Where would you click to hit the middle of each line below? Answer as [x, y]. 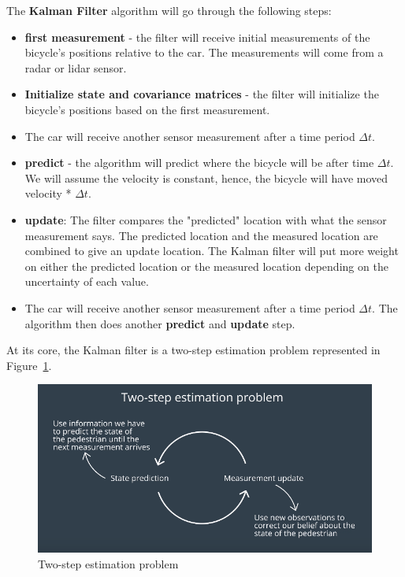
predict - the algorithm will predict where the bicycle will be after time [199, 163]
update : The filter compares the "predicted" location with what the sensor [206, 219]
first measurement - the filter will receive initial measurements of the [197, 37]
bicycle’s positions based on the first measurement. [147, 109]
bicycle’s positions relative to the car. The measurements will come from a [204, 52]
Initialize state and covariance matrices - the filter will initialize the [202, 94]
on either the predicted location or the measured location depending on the [206, 266]
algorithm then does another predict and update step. [160, 323]
